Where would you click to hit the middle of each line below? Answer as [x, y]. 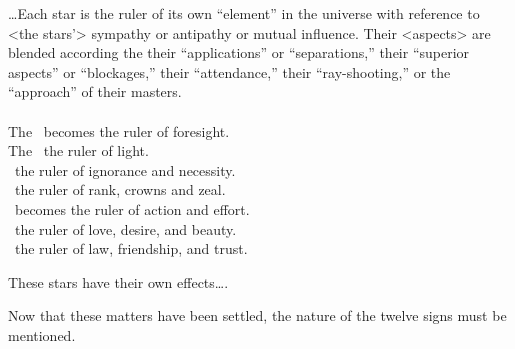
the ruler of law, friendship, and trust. [131, 248]
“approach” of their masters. [95, 91]
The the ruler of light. [78, 150]
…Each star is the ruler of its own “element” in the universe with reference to [244, 13]
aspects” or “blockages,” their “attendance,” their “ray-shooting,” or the [229, 71]
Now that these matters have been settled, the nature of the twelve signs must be [257, 315]
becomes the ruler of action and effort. [132, 208]
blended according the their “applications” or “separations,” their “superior [239, 52]
